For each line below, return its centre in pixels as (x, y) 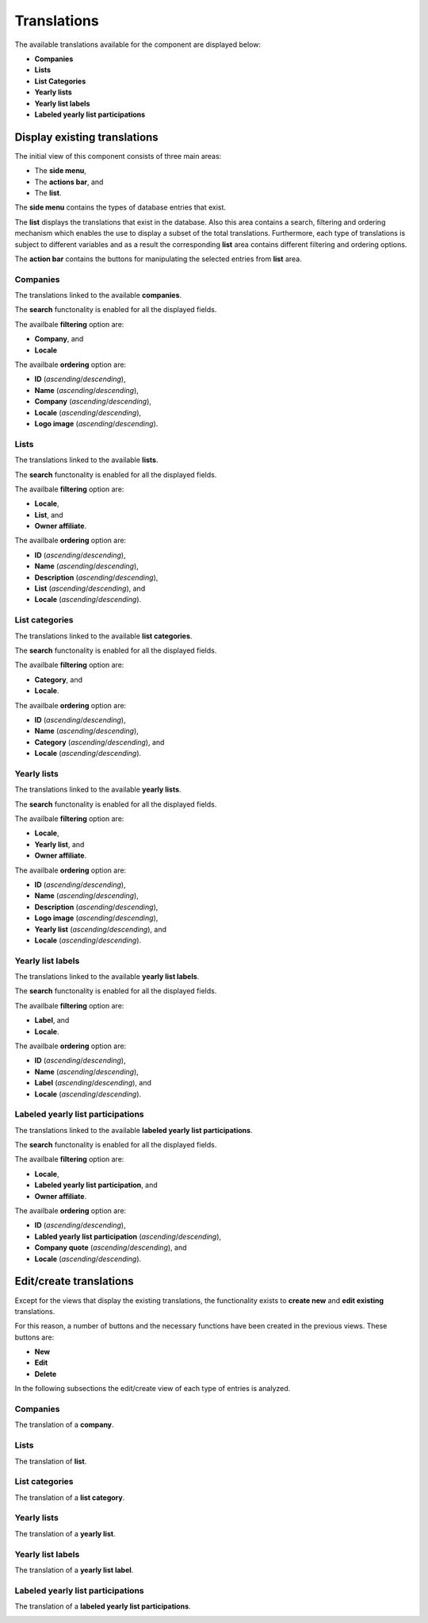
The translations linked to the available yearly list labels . (107, 977)
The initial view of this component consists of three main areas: (118, 156)
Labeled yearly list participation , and (96, 1185)
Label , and (52, 1020)
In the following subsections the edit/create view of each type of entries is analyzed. (153, 1389)
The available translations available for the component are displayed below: (138, 44)
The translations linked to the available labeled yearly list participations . (134, 1130)
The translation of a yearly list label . (74, 1570)
